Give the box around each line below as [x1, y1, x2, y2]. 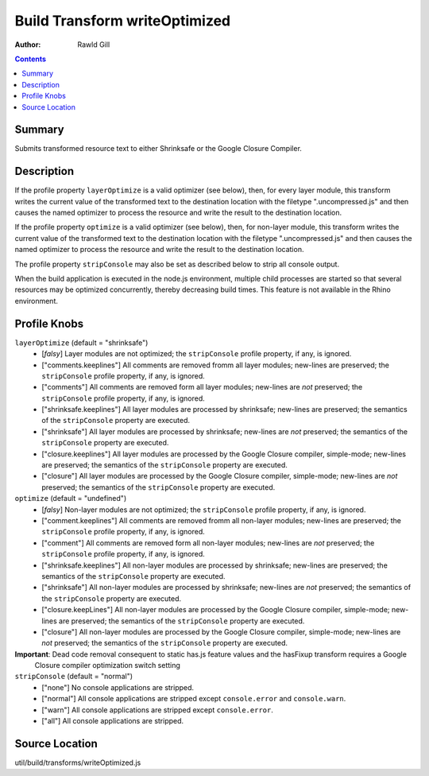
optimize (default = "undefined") [14, 494, 127, 503]
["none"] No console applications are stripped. [41, 682, 195, 692]
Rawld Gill [77, 40, 110, 49]
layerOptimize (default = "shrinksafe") [14, 338, 149, 347]
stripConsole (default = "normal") [14, 672, 133, 681]
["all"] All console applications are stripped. [41, 716, 184, 726]
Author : [14, 40, 41, 49]
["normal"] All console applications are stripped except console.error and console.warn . [41, 694, 346, 704]
